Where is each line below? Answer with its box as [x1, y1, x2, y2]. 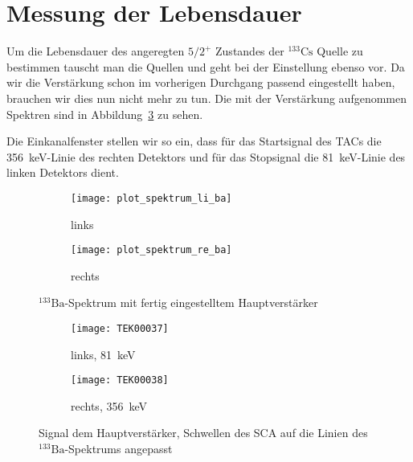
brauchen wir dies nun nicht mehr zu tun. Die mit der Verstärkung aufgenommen [6, 89, 407, 106]
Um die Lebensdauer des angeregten [6, 43, 185, 59]
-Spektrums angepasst [64, 440, 173, 457]
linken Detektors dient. [6, 164, 119, 181]
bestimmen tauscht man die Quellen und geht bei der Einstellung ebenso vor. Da [6, 58, 405, 75]
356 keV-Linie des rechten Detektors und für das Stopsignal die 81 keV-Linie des [6, 148, 406, 165]
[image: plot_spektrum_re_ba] [71, 244, 232, 256]
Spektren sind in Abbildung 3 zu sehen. [6, 105, 203, 122]
